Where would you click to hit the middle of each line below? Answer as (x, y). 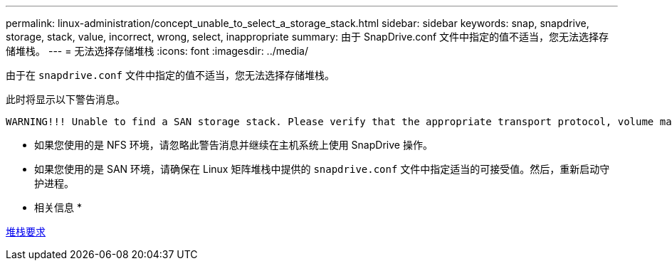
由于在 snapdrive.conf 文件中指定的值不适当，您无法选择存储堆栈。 (170, 75)
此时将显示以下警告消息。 (65, 99)
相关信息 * (58, 207)
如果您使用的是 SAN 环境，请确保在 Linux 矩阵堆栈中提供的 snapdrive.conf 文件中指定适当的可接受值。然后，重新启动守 (322, 169)
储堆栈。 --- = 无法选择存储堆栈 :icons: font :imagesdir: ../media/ (157, 51)
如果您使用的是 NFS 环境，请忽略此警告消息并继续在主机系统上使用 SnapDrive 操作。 (233, 145)
